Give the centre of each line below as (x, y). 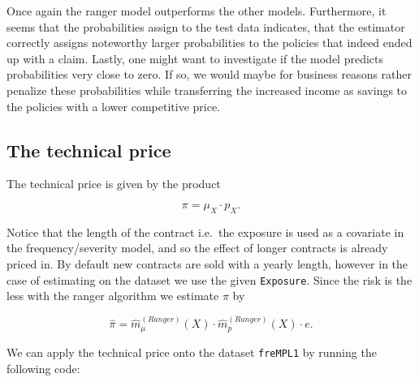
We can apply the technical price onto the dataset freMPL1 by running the (192, 352)
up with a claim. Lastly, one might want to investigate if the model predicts (195, 58)
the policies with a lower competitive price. (114, 106)
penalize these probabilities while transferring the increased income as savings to (207, 90)
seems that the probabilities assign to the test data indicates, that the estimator (206, 26)
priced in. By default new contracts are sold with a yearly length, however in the (207, 263)
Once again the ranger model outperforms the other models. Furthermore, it (197, 11)
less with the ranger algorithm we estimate (113, 296)
